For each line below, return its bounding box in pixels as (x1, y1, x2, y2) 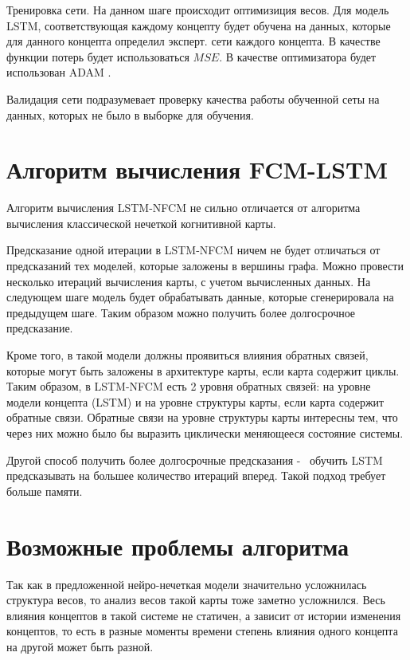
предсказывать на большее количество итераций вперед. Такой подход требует (6, 467, 386, 484)
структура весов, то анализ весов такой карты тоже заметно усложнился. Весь (6, 591, 385, 608)
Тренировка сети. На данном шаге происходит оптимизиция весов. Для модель (6, 2, 389, 18)
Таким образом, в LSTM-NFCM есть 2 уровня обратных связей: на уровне (6, 378, 371, 395)
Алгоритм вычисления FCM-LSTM (6, 153, 389, 186)
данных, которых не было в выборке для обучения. (6, 106, 254, 123)
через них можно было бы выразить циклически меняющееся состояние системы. (6, 425, 404, 441)
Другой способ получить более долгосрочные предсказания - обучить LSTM (6, 451, 383, 468)
